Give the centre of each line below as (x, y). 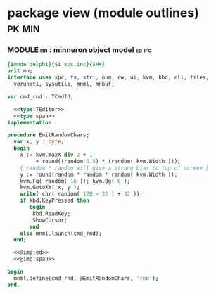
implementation (30, 122)
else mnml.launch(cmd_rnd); (61, 234)
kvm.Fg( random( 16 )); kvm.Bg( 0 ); (75, 181)
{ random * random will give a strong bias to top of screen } (115, 168)
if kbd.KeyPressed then (55, 201)
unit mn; (20, 71)
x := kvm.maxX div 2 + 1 (56, 155)
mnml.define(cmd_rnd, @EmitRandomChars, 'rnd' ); (86, 278)
